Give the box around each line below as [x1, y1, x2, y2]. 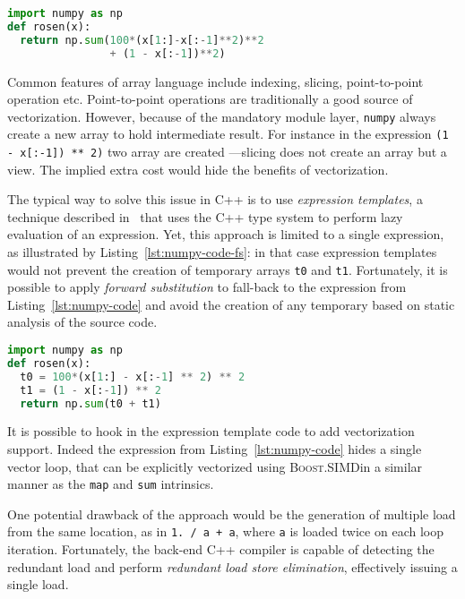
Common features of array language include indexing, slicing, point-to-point [7, 72, 424, 90]
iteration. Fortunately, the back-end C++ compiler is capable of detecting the [7, 540, 435, 559]
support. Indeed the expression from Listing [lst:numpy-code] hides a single [7, 440, 422, 458]
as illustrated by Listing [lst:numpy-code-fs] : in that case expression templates [7, 243, 437, 261]
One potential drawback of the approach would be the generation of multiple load [7, 504, 456, 523]
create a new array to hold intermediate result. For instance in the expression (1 [7, 124, 449, 143]
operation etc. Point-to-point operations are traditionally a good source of [7, 90, 413, 108]
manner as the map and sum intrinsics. [7, 475, 214, 493]
